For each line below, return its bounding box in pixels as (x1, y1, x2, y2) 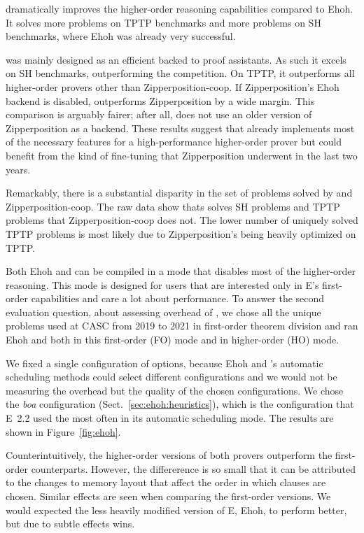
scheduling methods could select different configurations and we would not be (6, 369, 337, 384)
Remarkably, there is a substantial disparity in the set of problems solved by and (6, 185, 353, 200)
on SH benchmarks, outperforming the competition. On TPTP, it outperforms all (6, 66, 355, 80)
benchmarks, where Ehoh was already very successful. (6, 29, 236, 43)
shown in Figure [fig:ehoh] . (6, 424, 121, 439)
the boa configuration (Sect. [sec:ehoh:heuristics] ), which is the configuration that (6, 397, 354, 411)
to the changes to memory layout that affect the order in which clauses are (6, 475, 326, 490)
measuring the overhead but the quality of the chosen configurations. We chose (6, 383, 344, 397)
